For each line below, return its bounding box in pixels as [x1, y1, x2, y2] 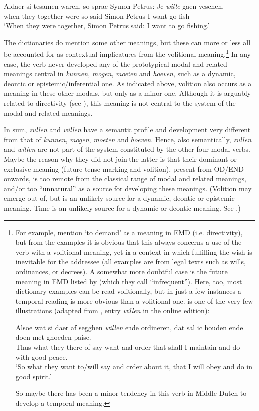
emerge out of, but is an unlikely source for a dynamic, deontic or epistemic [4, 193, 235, 203]
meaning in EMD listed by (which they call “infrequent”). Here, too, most [15, 276, 242, 286]
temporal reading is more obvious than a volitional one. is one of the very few [15, 295, 253, 306]
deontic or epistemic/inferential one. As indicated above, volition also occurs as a [4, 78, 252, 88]
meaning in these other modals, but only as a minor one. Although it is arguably [4, 88, 251, 98]
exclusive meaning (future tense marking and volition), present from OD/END [4, 163, 244, 174]
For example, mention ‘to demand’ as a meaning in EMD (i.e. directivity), [15, 227, 243, 237]
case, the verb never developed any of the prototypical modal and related [4, 58, 227, 69]
